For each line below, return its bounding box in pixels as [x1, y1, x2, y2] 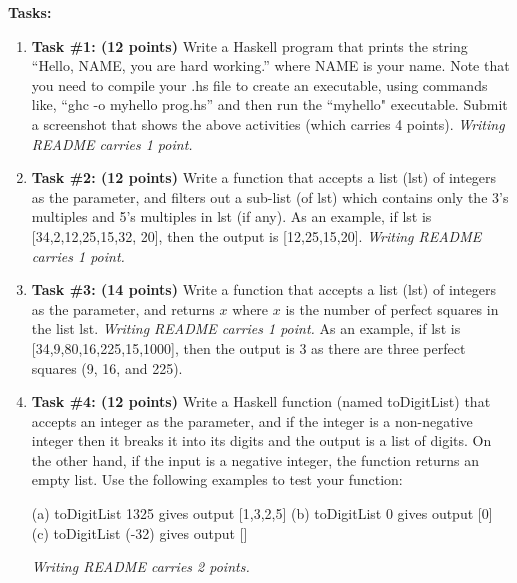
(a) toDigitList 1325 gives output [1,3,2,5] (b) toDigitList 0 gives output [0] [31, 503, 493, 524]
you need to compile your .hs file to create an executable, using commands [31, 74, 488, 95]
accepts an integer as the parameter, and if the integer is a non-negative [31, 410, 473, 431]
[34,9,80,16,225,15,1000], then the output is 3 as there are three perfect [31, 337, 466, 358]
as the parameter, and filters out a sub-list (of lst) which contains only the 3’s [31, 186, 509, 207]
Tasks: [8, 2, 52, 22]
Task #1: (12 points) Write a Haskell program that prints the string [31, 35, 468, 56]
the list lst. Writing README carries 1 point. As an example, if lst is [31, 318, 461, 339]
